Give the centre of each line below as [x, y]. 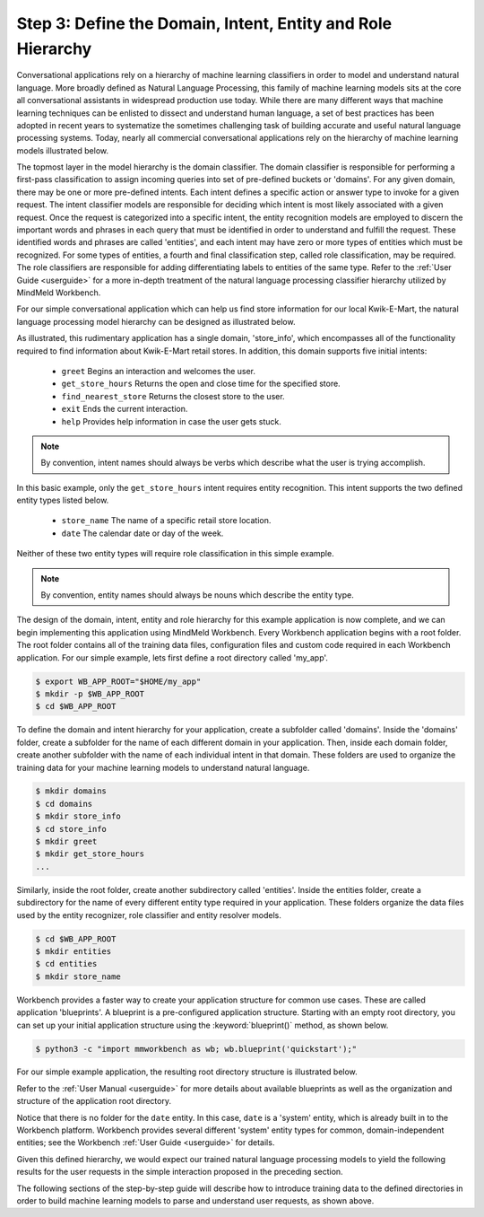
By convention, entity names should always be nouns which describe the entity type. [197, 595]
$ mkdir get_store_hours [90, 854]
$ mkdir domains [71, 791]
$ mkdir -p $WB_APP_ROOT [90, 694]
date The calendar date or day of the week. [143, 533]
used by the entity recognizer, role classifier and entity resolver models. [149, 915]
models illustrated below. [63, 150]
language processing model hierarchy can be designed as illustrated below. [156, 321]
